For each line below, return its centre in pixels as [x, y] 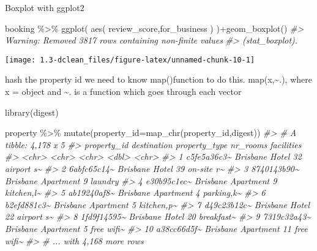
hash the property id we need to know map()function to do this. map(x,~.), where [158, 79]
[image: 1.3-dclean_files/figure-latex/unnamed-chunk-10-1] [130, 60]
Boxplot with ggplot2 [45, 7]
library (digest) [32, 112]
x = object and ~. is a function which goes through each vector [123, 92]
